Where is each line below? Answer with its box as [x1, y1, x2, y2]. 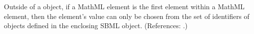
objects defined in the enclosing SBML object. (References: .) [4, 20, 188, 31]
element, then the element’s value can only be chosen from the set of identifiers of [4, 11, 250, 21]
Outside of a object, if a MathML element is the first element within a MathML [4, 1, 245, 11]
